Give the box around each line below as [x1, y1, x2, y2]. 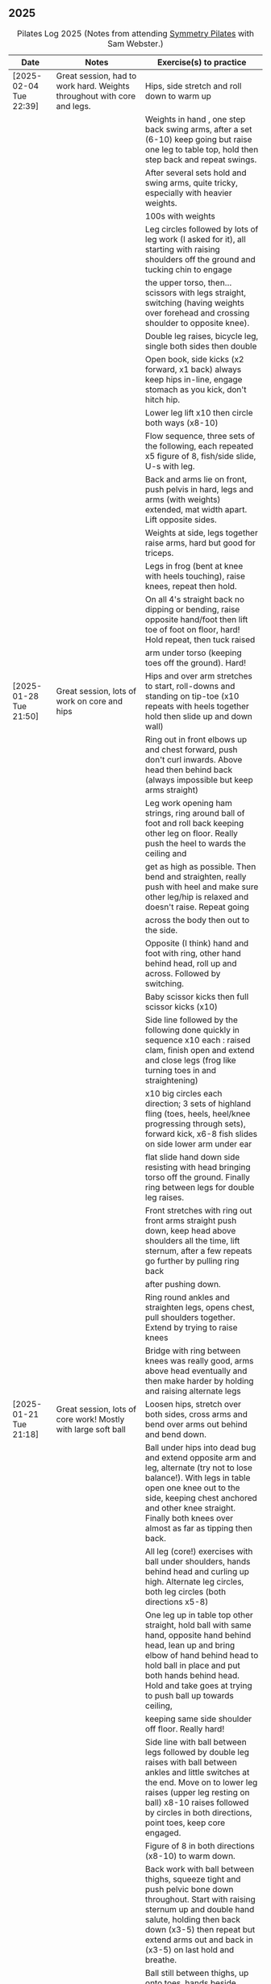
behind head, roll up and [144, 958, 237, 969]
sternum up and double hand [144, 1903, 255, 1915]
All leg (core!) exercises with [144, 1545, 253, 1556]
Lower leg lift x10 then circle [144, 407, 253, 418]
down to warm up [144, 90, 212, 102]
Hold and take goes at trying [144, 1680, 252, 1691]
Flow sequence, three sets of [144, 430, 256, 441]
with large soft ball [56, 1423, 127, 1435]
